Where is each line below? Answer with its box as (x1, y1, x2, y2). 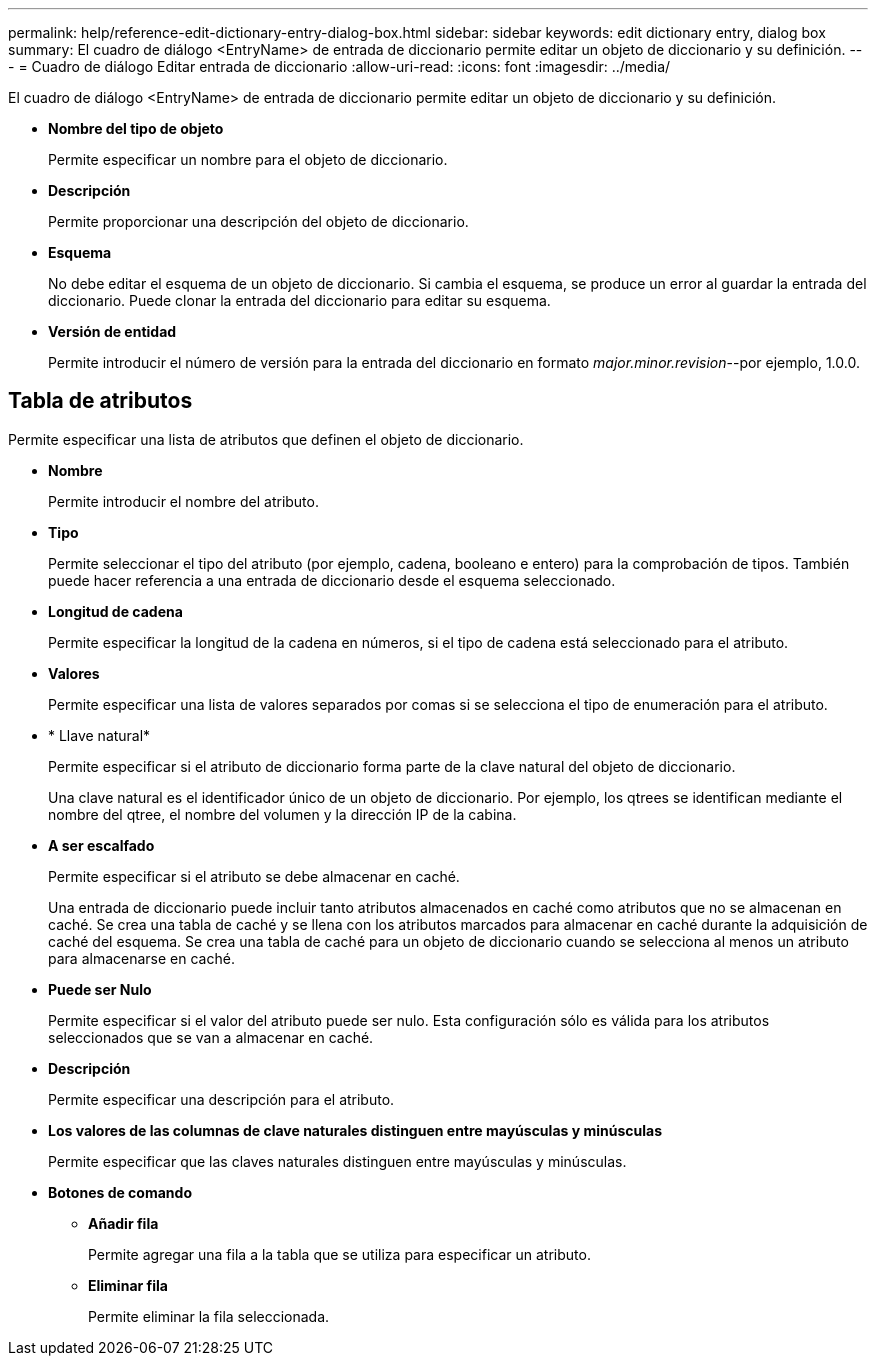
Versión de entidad (48, 323, 177, 340)
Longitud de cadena (48, 602, 183, 620)
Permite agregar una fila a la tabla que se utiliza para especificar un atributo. (88, 1245, 591, 1263)
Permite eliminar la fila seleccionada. (88, 1307, 330, 1325)
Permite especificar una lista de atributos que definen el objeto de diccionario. (8, 430, 524, 448)
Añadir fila (88, 1214, 159, 1232)
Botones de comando (48, 1183, 192, 1201)
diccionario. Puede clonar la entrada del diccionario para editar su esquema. (48, 292, 551, 309)
